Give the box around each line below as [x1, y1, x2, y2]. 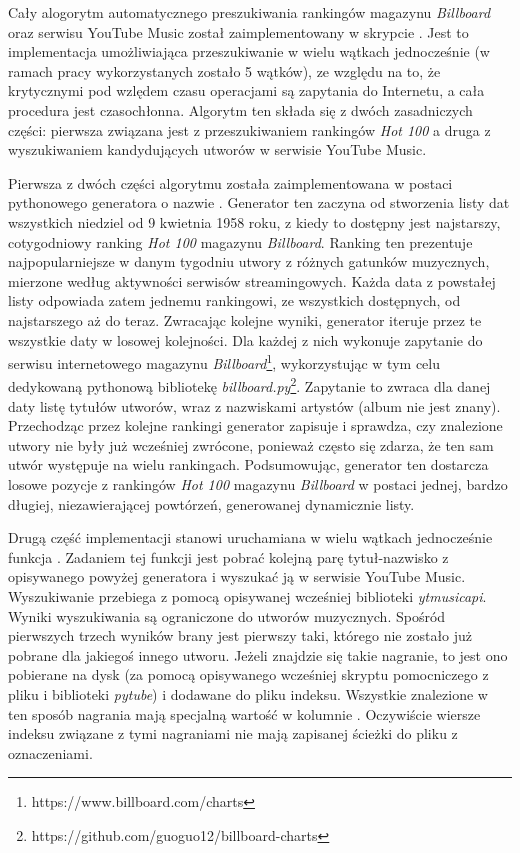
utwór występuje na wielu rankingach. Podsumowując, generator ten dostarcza [8, 454, 489, 475]
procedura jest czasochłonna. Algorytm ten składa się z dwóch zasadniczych [8, 99, 473, 120]
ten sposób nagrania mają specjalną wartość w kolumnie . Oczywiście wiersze [8, 703, 481, 724]
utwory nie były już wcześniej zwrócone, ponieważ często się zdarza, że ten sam [8, 434, 494, 455]
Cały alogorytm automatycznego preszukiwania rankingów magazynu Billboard [8, 2, 491, 22]
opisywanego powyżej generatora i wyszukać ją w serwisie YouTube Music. [8, 566, 466, 587]
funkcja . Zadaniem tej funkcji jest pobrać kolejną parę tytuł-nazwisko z [8, 546, 449, 567]
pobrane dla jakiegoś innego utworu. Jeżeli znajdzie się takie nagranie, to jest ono [8, 644, 508, 665]
